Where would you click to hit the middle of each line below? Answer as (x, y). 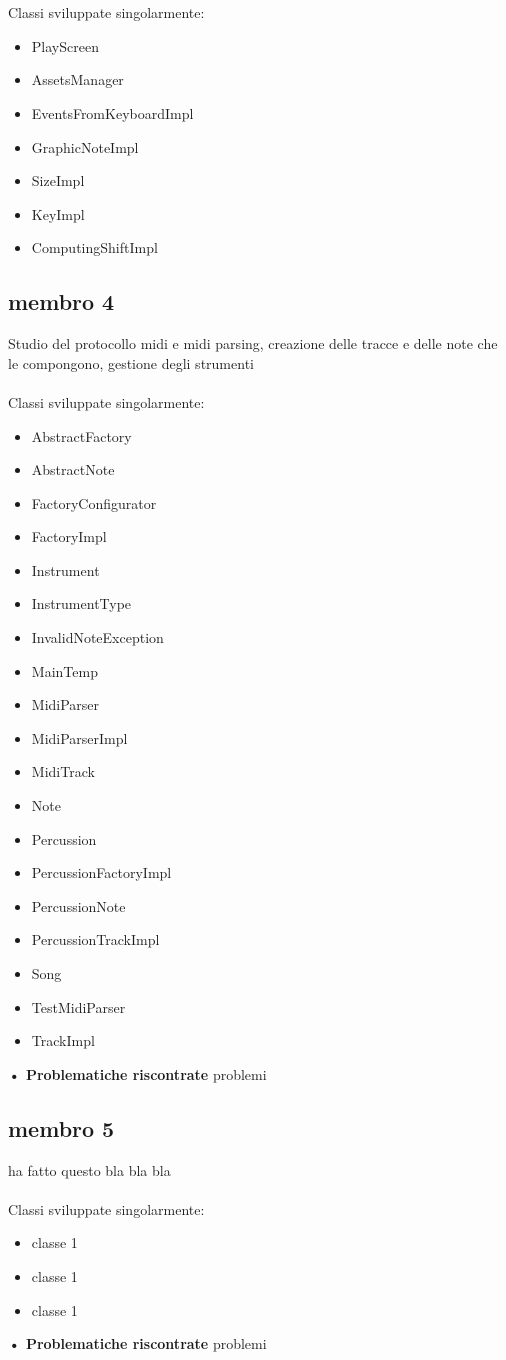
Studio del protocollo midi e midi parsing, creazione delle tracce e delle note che (253, 343)
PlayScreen (65, 45)
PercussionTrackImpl (95, 939)
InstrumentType (81, 603)
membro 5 (61, 1127)
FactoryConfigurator (94, 502)
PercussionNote (78, 905)
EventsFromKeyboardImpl (112, 112)
